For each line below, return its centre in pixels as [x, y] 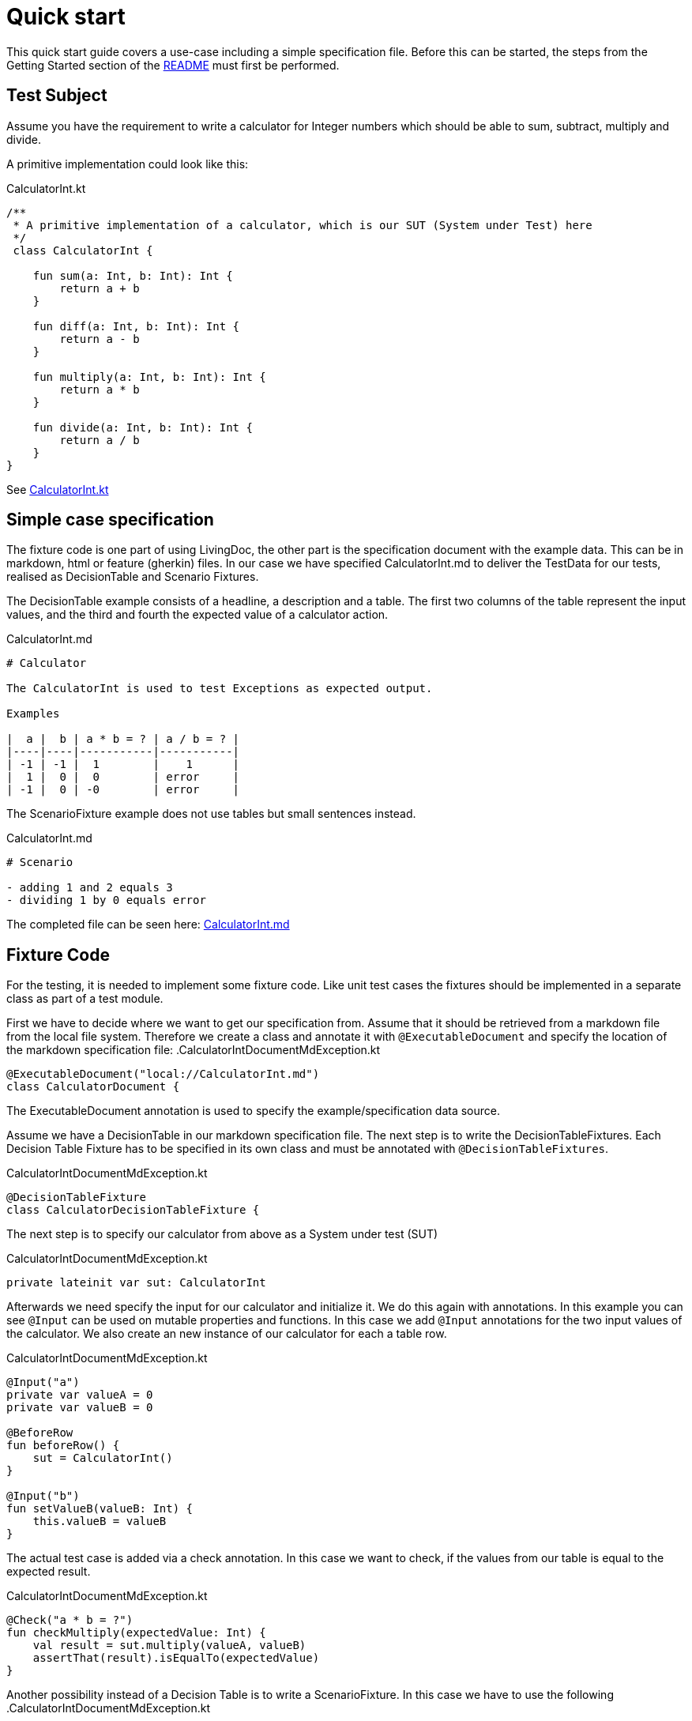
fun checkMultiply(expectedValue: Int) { [136, 1633]
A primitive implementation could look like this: [128, 164]
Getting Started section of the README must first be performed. [173, 65]
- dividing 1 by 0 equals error [106, 900]
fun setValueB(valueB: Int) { [100, 1509]
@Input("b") [43, 1496]
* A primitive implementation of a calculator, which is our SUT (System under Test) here [303, 225]
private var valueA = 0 [80, 1395]
